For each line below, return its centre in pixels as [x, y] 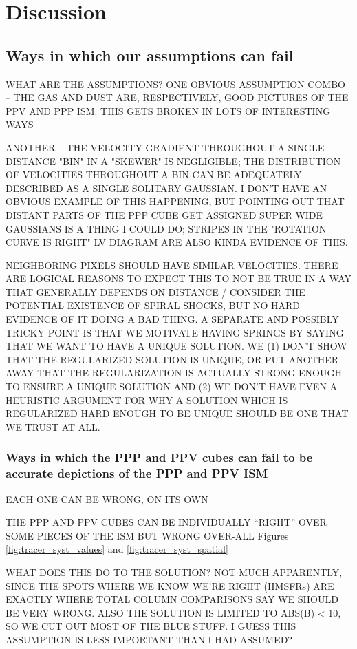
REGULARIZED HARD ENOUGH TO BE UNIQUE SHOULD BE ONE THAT [177, 413]
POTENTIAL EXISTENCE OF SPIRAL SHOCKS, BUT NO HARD [153, 305]
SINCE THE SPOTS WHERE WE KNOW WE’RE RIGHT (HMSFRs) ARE [170, 585]
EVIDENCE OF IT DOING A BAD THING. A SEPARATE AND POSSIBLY [172, 319]
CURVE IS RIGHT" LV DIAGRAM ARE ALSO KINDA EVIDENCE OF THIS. [177, 242]
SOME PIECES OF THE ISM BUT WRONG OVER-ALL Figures [147, 535]
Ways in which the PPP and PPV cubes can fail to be [159, 457]
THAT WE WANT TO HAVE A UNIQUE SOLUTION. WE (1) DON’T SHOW [176, 346]
